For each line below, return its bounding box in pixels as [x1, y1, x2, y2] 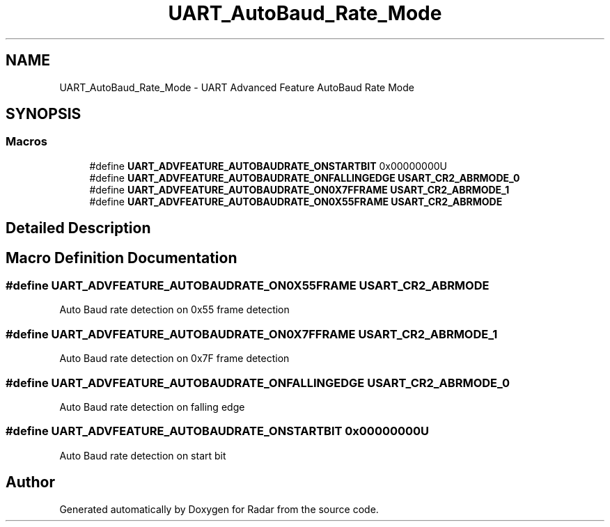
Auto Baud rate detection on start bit [59, 449, 226, 462]
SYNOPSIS [6, 105, 81, 123]
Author [6, 473, 55, 491]
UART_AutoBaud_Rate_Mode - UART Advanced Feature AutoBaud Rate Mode [59, 81, 414, 93]
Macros [6, 134, 47, 149]
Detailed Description [6, 219, 151, 237]
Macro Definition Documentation [6, 249, 237, 267]
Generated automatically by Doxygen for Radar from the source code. [59, 503, 379, 515]
